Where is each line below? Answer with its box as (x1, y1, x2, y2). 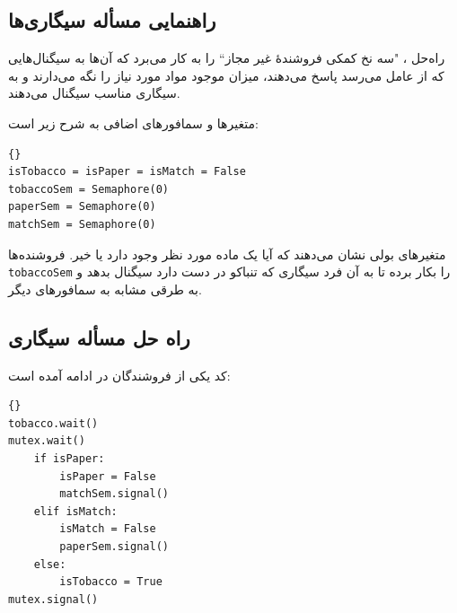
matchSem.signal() (59, 487, 169, 501)
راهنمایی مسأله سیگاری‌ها (8, 6, 216, 34)
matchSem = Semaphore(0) (8, 217, 156, 231)
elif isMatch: (33, 504, 118, 518)
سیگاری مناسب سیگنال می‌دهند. (8, 83, 180, 102)
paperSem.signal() (59, 539, 169, 553)
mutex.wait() (8, 434, 85, 448)
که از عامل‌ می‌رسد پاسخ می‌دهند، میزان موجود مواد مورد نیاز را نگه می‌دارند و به (8, 66, 444, 84)
